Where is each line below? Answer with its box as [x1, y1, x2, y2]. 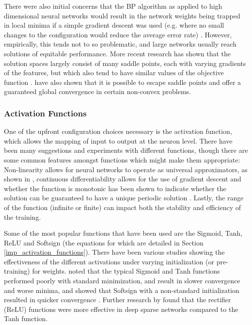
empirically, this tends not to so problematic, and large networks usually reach [4, 39, 237, 49]
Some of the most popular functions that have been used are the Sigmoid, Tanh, [4, 228, 242, 238]
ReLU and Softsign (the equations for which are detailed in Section [4, 237, 204, 247]
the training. [4, 211, 41, 222]
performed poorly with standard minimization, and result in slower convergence [4, 276, 240, 286]
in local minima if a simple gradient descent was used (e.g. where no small [4, 20, 224, 30]
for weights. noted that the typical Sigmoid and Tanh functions [32, 266, 220, 276]
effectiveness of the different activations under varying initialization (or [4, 256, 214, 266]
